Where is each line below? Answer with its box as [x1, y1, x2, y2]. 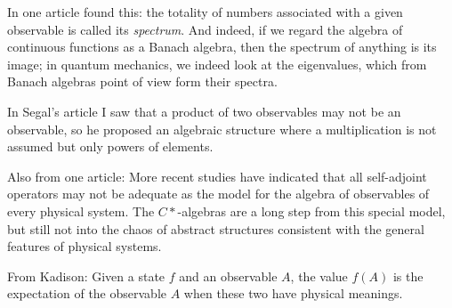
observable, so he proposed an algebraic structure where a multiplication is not [7, 119, 437, 138]
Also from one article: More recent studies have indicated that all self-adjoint [7, 166, 427, 185]
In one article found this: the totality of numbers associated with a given [7, 3, 403, 20]
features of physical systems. [7, 237, 162, 255]
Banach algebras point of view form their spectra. [7, 72, 278, 91]
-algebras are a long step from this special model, [177, 201, 446, 220]
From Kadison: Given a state [7, 266, 165, 285]
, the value [290, 266, 348, 285]
